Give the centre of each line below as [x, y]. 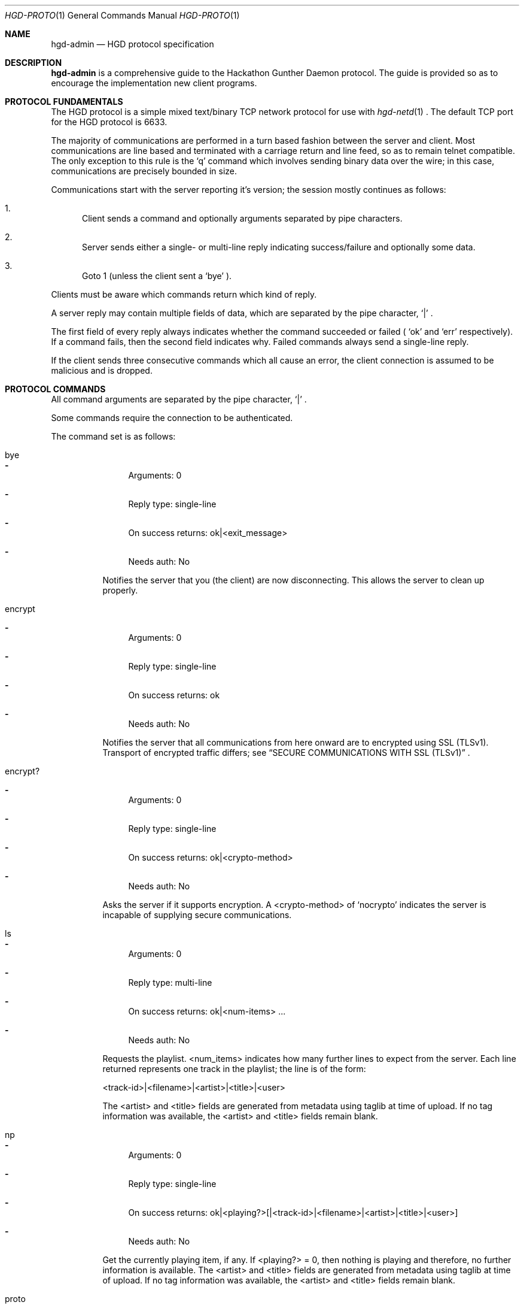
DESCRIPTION [33, 63]
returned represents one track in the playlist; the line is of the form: [234, 1069]
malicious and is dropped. [102, 370]
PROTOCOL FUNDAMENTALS [64, 102]
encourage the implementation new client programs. [154, 83]
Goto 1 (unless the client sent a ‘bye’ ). [157, 276]
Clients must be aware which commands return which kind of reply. [184, 294]
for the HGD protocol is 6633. [109, 122]
